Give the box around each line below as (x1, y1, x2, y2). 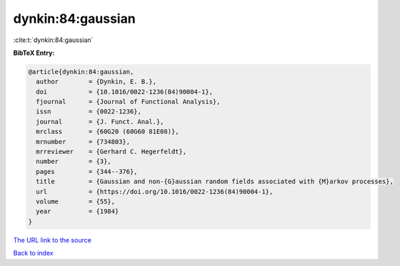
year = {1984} (36, 208, 119, 215)
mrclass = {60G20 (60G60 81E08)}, (36, 128, 179, 135)
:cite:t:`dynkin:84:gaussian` (13, 36, 94, 44)
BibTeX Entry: (13, 48, 55, 57)
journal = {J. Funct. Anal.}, (36, 118, 164, 126)
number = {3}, (36, 158, 112, 165)
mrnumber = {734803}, (36, 138, 131, 145)
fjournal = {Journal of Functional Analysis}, (36, 98, 221, 106)
